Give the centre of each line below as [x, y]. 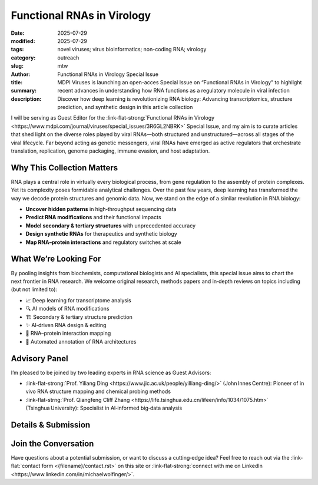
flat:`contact [26, 466]
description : [26, 99]
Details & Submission [51, 425]
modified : [23, 41]
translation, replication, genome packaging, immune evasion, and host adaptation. [110, 151]
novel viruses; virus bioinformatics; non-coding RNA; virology [132, 50]
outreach [68, 57]
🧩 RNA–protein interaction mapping [68, 334]
